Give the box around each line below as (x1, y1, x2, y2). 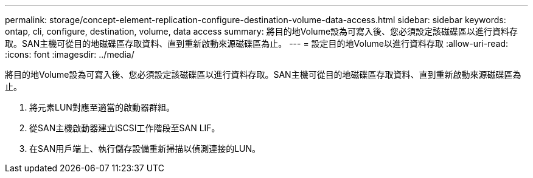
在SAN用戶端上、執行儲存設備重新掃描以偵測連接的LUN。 (29, 143, 261, 154)
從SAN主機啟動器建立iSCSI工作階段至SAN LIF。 (29, 123, 220, 133)
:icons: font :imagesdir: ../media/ (5, 49, 134, 60)
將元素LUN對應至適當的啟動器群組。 (29, 102, 175, 112)
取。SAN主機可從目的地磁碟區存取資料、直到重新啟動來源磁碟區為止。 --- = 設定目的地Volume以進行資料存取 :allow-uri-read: (5, 38, 508, 49)
